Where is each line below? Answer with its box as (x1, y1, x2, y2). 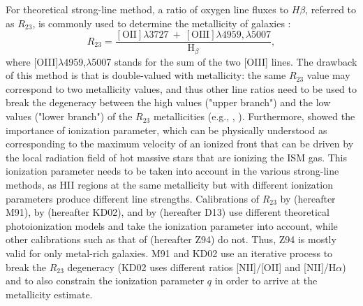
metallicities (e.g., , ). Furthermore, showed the (153, 109, 355, 124)
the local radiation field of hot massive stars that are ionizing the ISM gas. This (6, 150, 348, 164)
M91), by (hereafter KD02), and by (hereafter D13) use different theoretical (6, 205, 329, 219)
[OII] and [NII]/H (260, 259, 336, 274)
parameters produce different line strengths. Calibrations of (6, 191, 260, 205)
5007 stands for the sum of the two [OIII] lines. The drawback (91, 54, 357, 68)
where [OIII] (6, 54, 59, 68)
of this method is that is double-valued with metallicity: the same (6, 68, 286, 82)
